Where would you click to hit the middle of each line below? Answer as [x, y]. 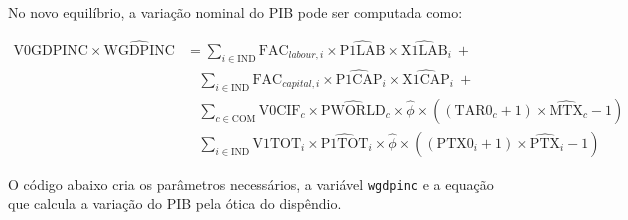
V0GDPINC [50, 50]
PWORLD [353, 110]
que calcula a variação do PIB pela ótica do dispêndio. [175, 203]
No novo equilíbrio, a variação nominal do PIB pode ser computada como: [235, 12]
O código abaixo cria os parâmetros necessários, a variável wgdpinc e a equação [251, 183]
